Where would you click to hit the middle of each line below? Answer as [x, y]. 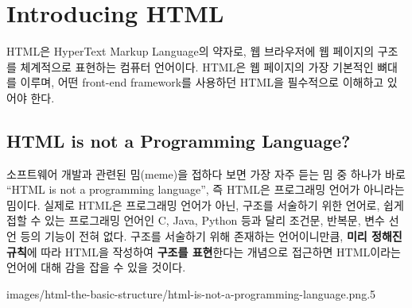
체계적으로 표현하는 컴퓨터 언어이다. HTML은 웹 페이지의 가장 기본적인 [197, 66]
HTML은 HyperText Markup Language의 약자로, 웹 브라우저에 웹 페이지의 [190, 51]
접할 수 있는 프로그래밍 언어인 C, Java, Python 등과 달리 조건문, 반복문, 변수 [196, 220]
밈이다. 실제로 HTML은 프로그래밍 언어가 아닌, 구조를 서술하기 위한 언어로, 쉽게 [205, 204]
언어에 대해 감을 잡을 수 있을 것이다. [96, 267]
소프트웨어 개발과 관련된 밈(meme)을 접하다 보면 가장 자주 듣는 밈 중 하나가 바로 [206, 173]
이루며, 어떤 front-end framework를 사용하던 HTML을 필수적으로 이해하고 [202, 82]
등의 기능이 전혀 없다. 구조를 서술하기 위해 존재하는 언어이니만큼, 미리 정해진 [211, 236]
